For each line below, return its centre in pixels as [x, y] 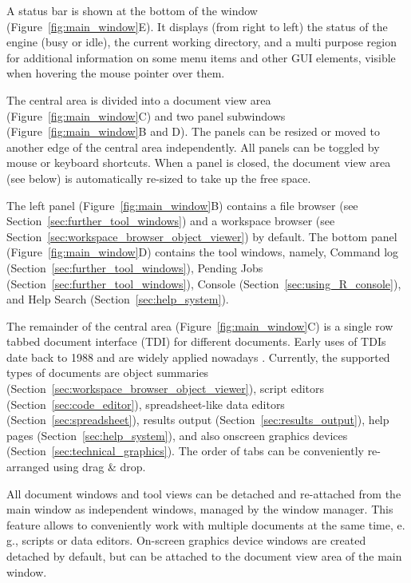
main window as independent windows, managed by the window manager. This [200, 509]
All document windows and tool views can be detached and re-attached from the [204, 493]
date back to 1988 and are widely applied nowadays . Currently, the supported [198, 357]
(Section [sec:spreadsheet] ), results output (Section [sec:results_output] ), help [198, 420]
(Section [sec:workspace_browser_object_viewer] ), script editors [166, 389]
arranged [28, 467]
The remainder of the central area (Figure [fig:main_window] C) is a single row [200, 325]
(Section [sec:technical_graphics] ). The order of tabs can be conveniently [185, 451]
